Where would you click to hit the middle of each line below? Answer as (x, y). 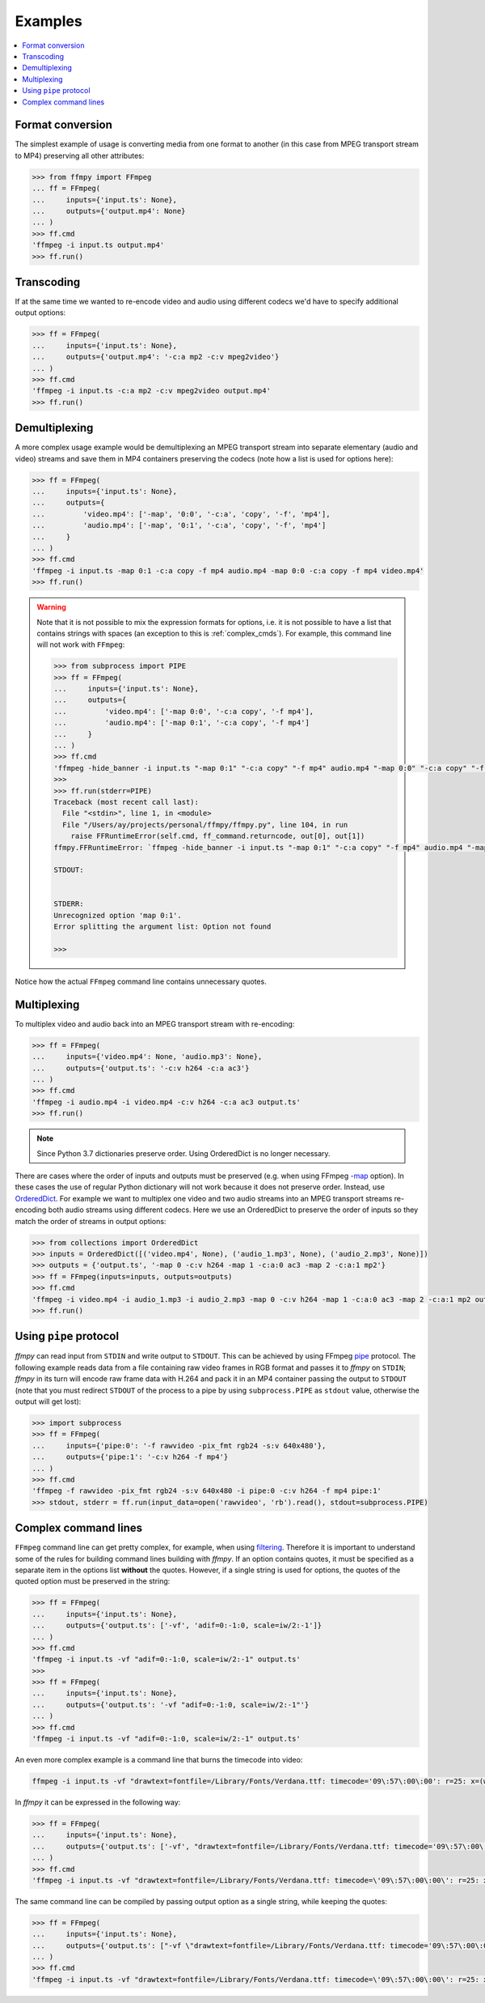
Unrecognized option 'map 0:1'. (118, 915)
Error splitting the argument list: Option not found (162, 927)
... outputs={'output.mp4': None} (109, 211)
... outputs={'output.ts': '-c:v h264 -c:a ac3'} (141, 1068)
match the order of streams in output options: (91, 1221)
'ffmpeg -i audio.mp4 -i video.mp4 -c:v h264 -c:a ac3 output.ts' (166, 1102)
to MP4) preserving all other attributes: (80, 155)
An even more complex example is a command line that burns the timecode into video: (159, 1760)
